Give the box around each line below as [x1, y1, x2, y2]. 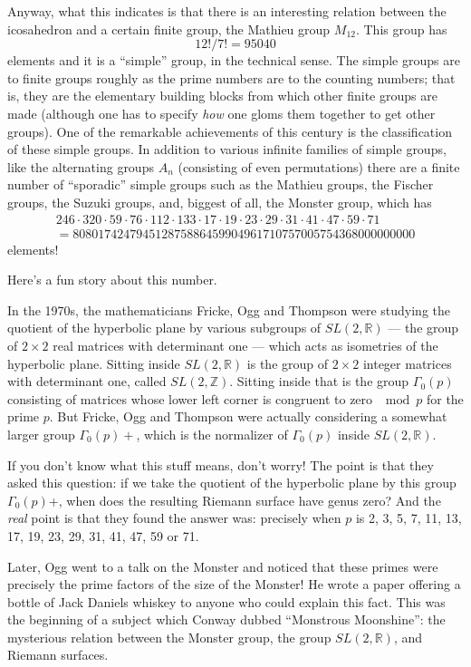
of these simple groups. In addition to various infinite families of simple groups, [7, 140, 447, 159]
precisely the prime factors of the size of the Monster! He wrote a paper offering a [7, 575, 461, 594]
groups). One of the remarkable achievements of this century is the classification [7, 121, 452, 140]
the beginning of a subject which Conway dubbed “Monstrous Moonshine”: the [7, 610, 446, 629]
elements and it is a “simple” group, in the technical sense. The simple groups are [7, 51, 460, 70]
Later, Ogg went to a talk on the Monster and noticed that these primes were [7, 556, 438, 575]
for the [426, 389, 464, 408]
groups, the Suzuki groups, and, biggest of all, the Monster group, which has [7, 192, 432, 211]
